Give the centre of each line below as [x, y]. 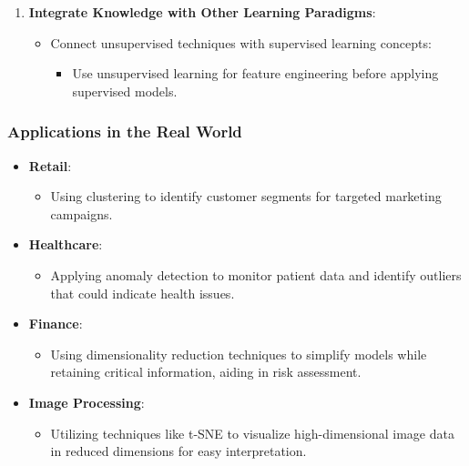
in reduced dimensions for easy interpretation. [178, 451]
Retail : [50, 165]
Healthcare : [66, 244]
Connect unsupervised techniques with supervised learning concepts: [241, 42]
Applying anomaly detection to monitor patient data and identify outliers [256, 274]
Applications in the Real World [125, 132]
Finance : [56, 324]
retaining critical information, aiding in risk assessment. [206, 372]
